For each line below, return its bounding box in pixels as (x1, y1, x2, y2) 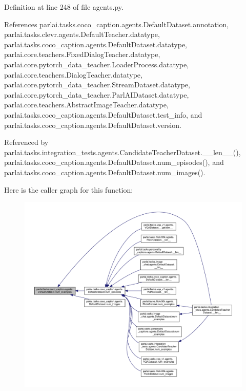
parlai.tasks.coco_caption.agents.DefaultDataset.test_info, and (4, 109, 202, 120)
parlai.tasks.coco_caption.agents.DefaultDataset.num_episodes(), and (4, 157, 224, 167)
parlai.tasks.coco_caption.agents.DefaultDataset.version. (4, 119, 181, 130)
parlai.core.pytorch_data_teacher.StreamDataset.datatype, (4, 79, 190, 90)
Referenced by (4, 137, 49, 147)
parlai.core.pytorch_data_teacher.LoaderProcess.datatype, (4, 59, 189, 69)
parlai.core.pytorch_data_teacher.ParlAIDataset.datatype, (4, 89, 189, 100)
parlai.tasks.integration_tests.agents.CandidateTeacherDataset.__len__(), (4, 146, 241, 157)
